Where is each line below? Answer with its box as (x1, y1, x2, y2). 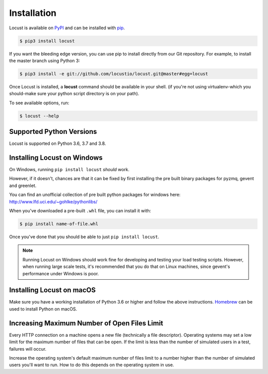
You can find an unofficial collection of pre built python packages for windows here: (9, 191, 181, 198)
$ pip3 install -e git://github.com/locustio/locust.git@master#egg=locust (19, 71, 208, 76)
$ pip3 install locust (19, 38, 75, 44)
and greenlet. (9, 183, 37, 188)
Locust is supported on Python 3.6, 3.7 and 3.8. (9, 140, 106, 146)
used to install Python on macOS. (9, 306, 77, 312)
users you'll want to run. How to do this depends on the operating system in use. (9, 362, 174, 368)
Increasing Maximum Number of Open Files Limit (9, 319, 163, 327)
